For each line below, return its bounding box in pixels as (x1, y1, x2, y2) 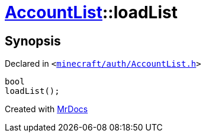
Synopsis (5, 33, 61, 48)
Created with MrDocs (5, 104, 88, 115)
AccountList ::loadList (5, 2, 178, 22)
